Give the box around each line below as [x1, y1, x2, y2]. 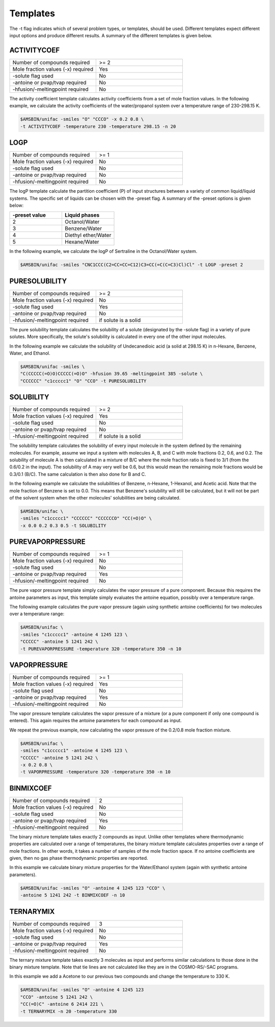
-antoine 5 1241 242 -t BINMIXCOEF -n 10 [20, 892, 125, 898]
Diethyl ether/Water [64, 232, 112, 239]
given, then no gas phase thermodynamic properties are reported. [9, 855, 148, 861]
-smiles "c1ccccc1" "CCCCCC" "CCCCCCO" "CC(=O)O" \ [20, 515, 152, 521]
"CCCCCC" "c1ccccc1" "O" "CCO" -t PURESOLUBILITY [20, 378, 147, 384]
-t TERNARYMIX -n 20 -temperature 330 [20, 1008, 117, 1014]
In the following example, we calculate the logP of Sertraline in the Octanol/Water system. [9, 248, 198, 254]
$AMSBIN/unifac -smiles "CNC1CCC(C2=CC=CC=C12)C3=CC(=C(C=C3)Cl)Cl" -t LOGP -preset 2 [20, 262, 243, 268]
